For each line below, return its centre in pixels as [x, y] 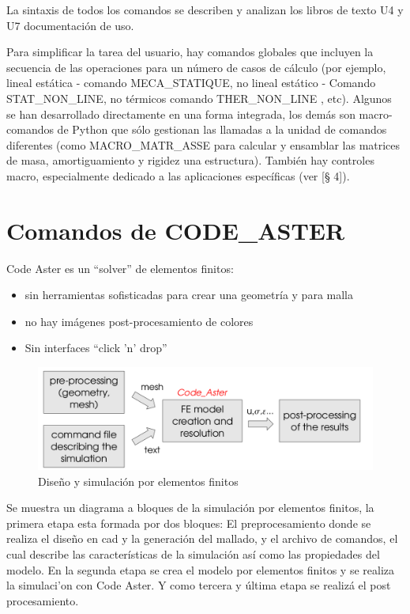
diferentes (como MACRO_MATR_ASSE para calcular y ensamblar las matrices [203, 144]
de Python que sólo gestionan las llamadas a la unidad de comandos [222, 129]
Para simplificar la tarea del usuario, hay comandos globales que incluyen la [190, 52]
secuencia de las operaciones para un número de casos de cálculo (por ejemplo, [196, 67]
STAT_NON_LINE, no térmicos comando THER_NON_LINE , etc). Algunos [199, 98]
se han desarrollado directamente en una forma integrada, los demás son [181, 114]
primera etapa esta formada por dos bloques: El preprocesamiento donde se [189, 523]
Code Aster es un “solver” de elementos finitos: [120, 268]
